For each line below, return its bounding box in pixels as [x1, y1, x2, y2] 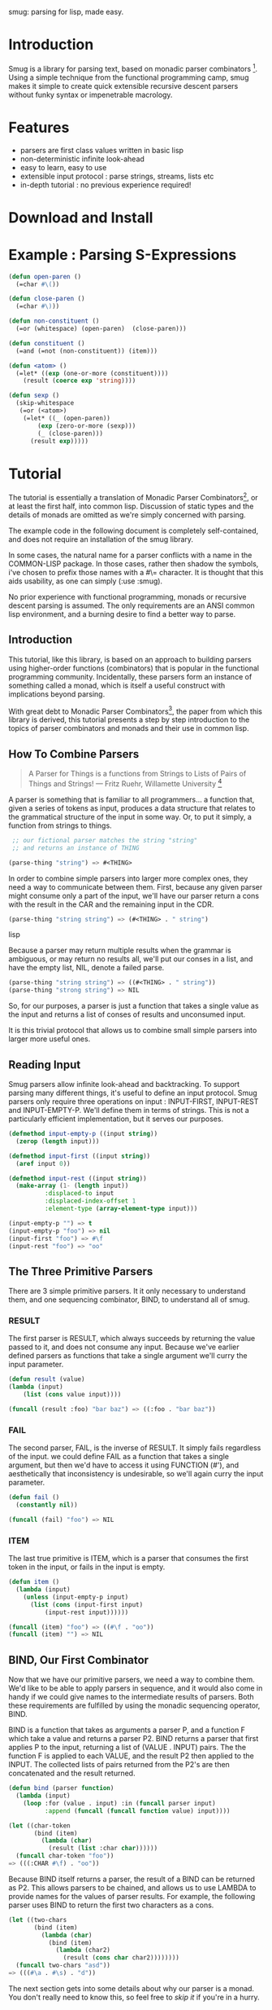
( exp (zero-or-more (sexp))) [37, 421, 136, 430]
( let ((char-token [8, 1821, 71, 1830]
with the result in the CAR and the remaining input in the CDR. [8, 899, 214, 909]
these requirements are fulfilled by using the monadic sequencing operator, [8, 1700, 261, 1710]
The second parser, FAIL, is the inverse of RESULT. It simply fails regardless [8, 1443, 261, 1453]
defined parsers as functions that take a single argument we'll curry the [8, 1351, 248, 1361]
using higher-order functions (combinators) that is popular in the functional [8, 663, 260, 673]
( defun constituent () [8, 339, 85, 347]
